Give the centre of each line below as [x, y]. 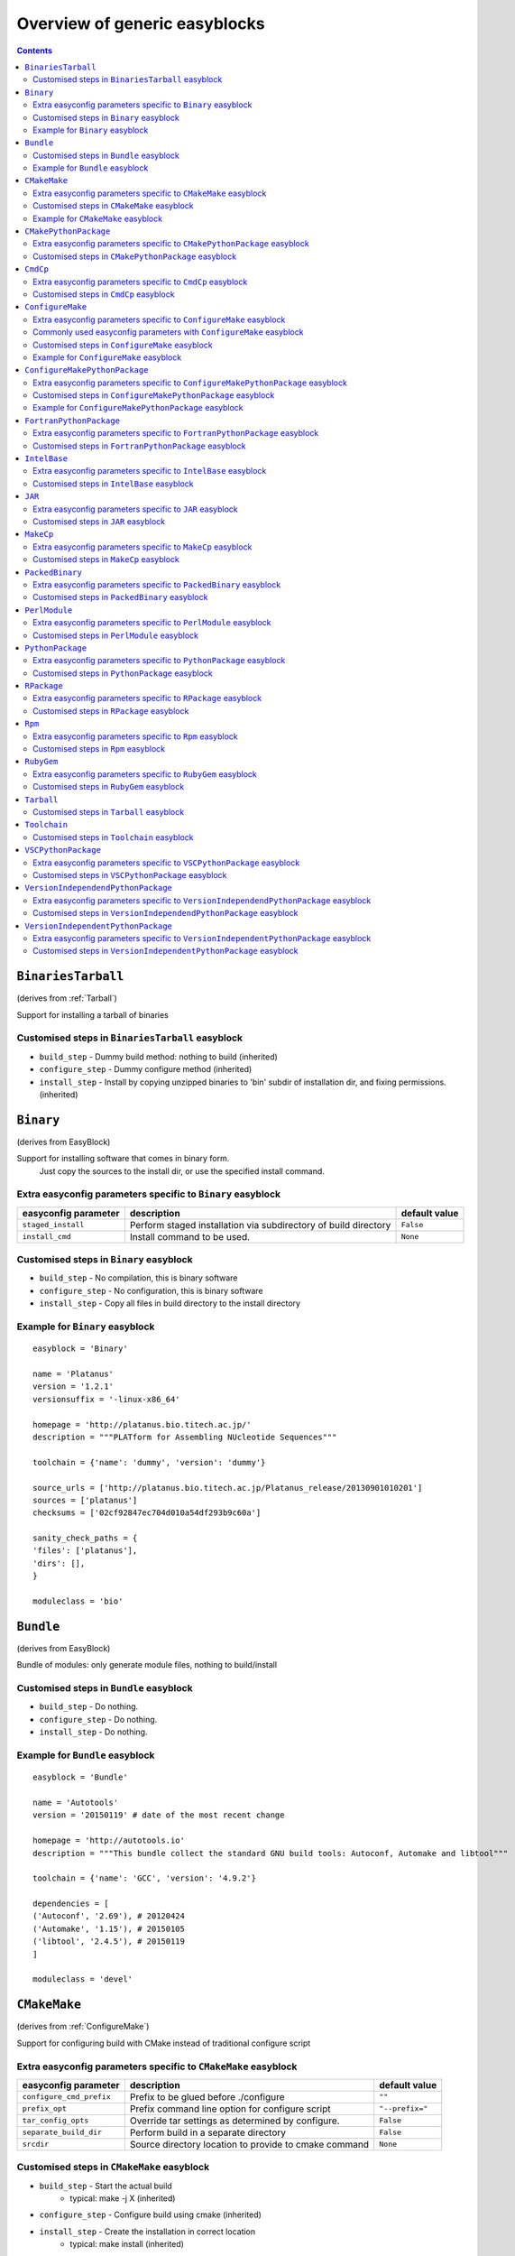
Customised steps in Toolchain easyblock [113, 837]
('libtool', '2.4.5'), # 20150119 [109, 1942]
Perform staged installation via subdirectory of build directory [260, 1225]
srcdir [36, 2145]
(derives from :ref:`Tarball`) [67, 998]
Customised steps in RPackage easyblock [111, 711]
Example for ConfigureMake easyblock [107, 357]
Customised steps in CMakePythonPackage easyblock [135, 256]
